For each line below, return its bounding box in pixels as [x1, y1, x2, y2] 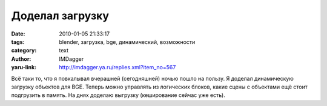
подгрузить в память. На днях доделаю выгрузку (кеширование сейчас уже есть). [11, 92, 225, 99]
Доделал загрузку [11, 9, 109, 22]
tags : [11, 38, 25, 45]
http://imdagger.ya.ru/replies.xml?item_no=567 [59, 64, 176, 71]
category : [11, 47, 37, 54]
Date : [11, 30, 25, 37]
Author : [11, 55, 31, 63]
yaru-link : [11, 64, 36, 71]
